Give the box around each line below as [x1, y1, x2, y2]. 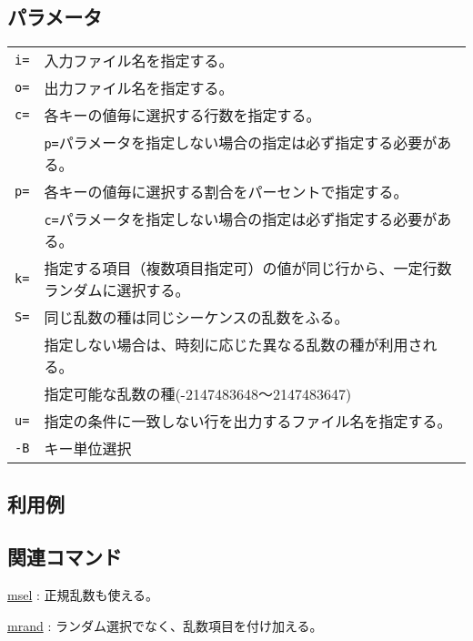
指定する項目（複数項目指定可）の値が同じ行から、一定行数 [44, 258, 452, 280]
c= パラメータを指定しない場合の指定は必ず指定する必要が [44, 209, 438, 230]
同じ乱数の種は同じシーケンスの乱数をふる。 [44, 307, 349, 329]
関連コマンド [7, 543, 122, 571]
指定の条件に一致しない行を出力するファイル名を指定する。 [44, 411, 452, 432]
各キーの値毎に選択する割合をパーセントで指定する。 [44, 181, 408, 203]
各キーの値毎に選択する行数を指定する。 [44, 105, 321, 127]
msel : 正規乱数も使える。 [7, 585, 159, 605]
